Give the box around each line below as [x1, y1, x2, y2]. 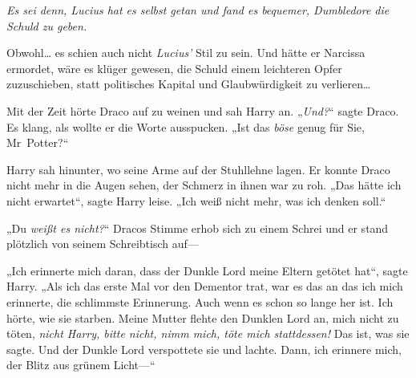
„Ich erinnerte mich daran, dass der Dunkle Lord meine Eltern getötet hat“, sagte [6, 262, 408, 278]
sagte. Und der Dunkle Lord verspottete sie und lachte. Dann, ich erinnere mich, [6, 340, 402, 357]
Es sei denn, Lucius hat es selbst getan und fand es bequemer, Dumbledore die [6, 2, 390, 18]
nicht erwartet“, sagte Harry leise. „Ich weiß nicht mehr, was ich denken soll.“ [6, 192, 386, 209]
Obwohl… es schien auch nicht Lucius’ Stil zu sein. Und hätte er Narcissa [6, 44, 366, 61]
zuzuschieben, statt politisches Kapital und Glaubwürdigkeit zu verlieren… [6, 75, 371, 92]
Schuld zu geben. [6, 17, 87, 34]
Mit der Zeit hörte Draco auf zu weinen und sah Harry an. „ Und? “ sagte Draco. [6, 102, 399, 119]
